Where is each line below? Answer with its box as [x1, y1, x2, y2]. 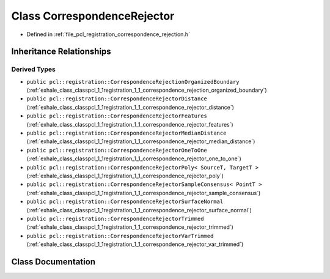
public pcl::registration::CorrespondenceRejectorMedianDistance [26, 130, 227, 137]
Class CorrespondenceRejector [11, 9, 175, 23]
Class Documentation [11, 256, 96, 267]
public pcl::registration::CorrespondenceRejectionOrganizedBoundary [26, 78, 240, 85]
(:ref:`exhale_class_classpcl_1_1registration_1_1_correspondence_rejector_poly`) [26, 172, 224, 179]
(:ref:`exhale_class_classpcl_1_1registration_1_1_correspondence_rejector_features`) [26, 121, 233, 128]
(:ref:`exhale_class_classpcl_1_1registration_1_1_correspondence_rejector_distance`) [26, 103, 235, 111]
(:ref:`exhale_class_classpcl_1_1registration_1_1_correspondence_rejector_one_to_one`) [26, 155, 241, 162]
